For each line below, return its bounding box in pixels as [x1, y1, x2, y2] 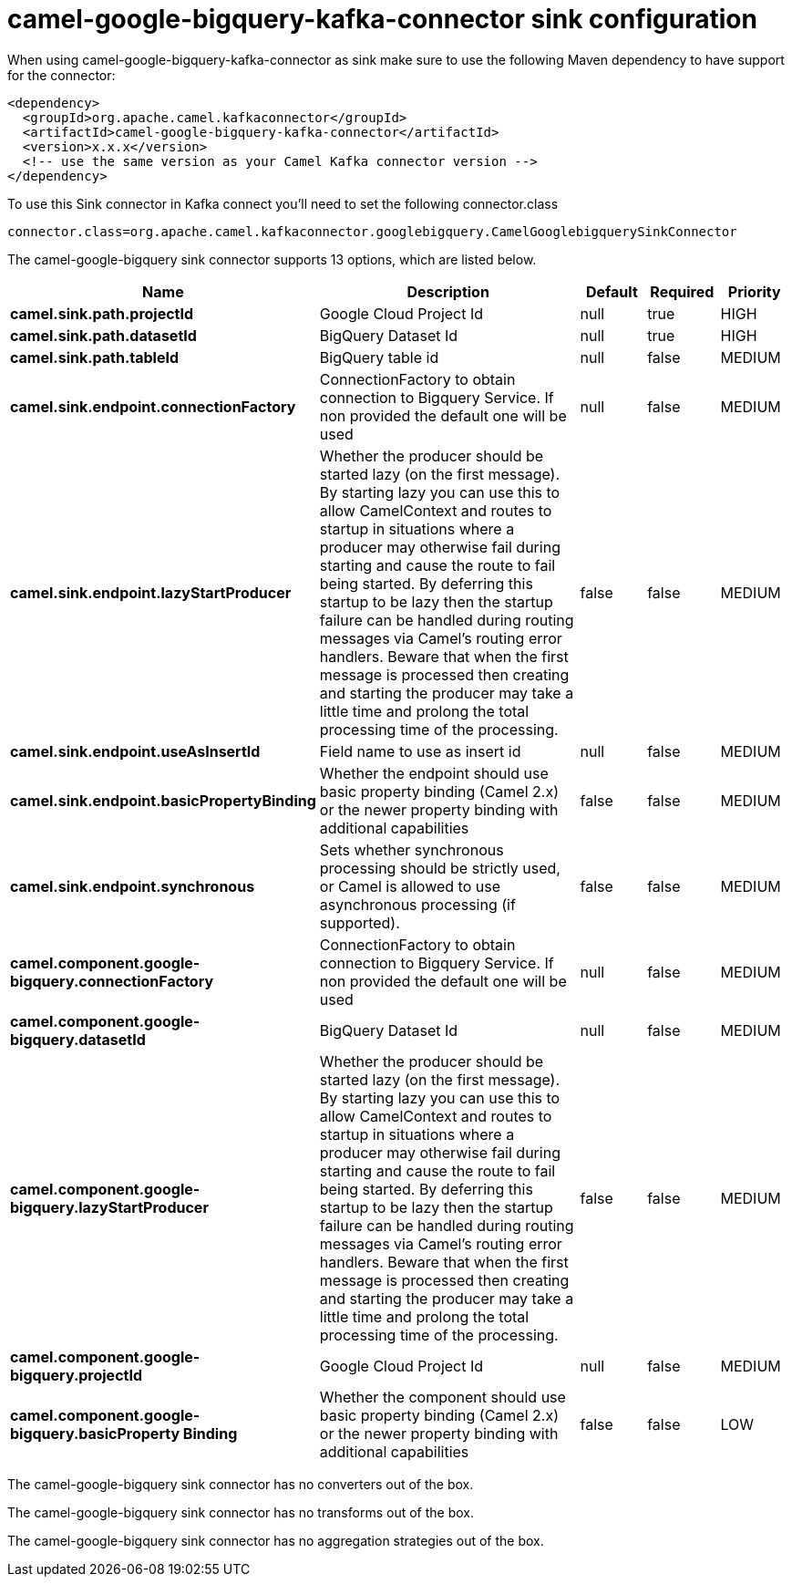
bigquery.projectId [10, 1365, 143, 1384]
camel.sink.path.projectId [10, 304, 194, 323]
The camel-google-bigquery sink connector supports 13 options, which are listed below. [7, 251, 537, 267]
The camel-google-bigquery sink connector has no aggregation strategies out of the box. [7, 1532, 544, 1548]
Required [650, 282, 715, 301]
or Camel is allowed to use [319, 876, 500, 896]
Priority [727, 282, 781, 301]
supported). [319, 913, 400, 932]
